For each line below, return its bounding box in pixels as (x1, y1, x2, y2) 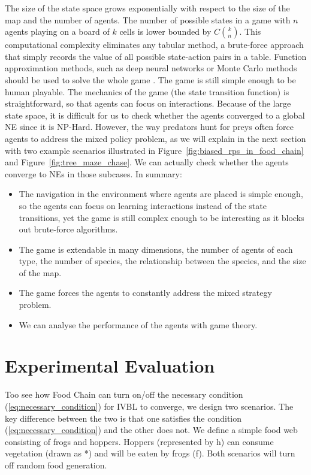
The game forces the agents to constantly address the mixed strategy (19, 286, 272, 299)
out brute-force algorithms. (19, 223, 118, 235)
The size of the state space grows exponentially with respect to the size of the (5, 2, 290, 14)
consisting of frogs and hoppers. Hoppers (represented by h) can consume (5, 435, 274, 447)
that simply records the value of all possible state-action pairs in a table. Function (5, 50, 307, 62)
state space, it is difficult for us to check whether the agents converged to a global (5, 108, 305, 121)
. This (239, 25, 261, 38)
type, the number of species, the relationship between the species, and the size (19, 255, 306, 267)
